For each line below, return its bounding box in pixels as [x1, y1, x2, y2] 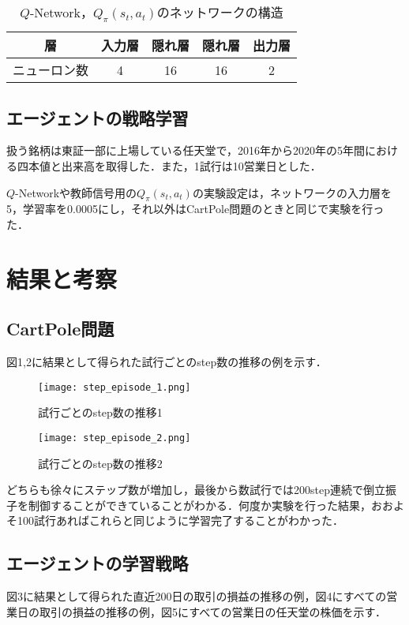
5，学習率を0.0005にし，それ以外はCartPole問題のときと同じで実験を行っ [6, 200, 385, 217]
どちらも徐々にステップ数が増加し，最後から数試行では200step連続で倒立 [6, 481, 385, 498]
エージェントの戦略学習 [6, 105, 189, 129]
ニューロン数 [13, 61, 89, 80]
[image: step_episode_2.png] [38, 432, 191, 443]
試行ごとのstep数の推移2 [38, 455, 163, 471]
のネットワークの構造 [156, 3, 283, 21]
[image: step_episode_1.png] [38, 381, 191, 393]
